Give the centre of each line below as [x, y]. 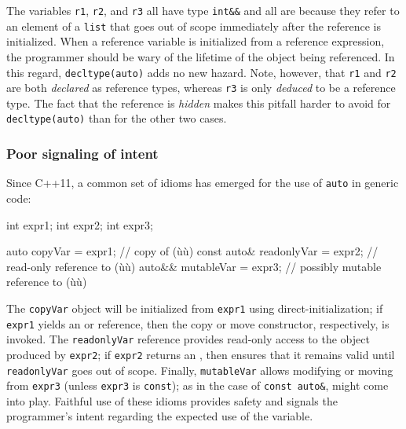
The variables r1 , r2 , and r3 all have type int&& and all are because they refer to [203, 10]
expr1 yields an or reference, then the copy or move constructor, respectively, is [198, 323]
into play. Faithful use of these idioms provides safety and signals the [172, 400]
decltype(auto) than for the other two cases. [117, 118]
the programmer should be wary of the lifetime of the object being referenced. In [201, 56]
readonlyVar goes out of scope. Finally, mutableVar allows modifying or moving [200, 370]
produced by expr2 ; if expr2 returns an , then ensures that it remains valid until [201, 354]
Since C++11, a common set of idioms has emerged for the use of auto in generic [203, 183]
